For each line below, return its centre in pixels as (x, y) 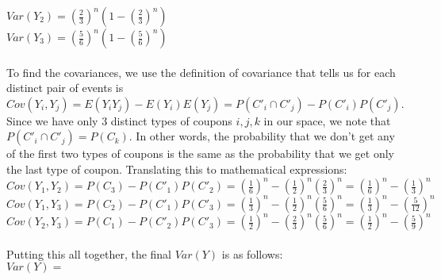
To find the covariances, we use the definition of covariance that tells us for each (201, 72)
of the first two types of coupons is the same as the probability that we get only (200, 153)
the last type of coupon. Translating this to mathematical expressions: (177, 169)
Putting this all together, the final (89, 253)
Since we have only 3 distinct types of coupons (119, 120)
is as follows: (252, 253)
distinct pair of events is (65, 88)
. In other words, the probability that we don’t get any (262, 136)
